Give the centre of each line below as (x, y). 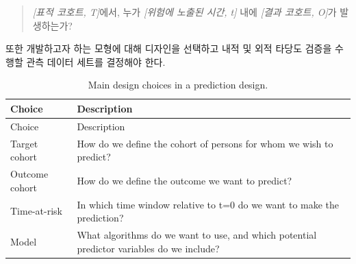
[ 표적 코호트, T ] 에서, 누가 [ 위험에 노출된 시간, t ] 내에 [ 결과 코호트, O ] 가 (185, 12)
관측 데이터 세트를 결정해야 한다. (96, 61)
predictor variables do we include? (148, 248)
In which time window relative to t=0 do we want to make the (208, 204)
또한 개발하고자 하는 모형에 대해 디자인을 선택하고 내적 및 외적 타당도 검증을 (169, 48)
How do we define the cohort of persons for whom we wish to (205, 143)
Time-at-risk (36, 211)
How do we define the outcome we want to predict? (185, 180)
